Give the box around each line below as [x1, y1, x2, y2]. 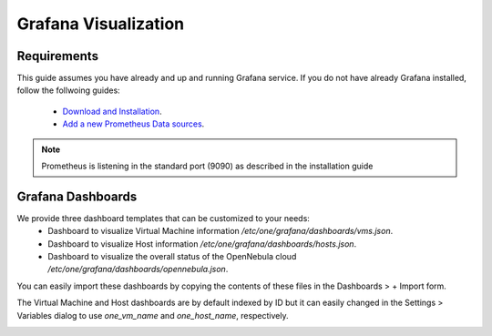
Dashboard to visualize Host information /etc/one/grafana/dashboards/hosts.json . [47, 238, 357, 249]
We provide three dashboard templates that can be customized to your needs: [16, 212, 310, 223]
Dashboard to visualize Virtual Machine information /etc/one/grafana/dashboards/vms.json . [47, 226, 394, 237]
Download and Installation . [62, 106, 163, 117]
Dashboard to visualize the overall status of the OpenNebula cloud [47, 251, 297, 262]
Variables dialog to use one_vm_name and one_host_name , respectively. [16, 310, 289, 321]
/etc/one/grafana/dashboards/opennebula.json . [47, 264, 229, 275]
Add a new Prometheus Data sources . [62, 118, 205, 129]
